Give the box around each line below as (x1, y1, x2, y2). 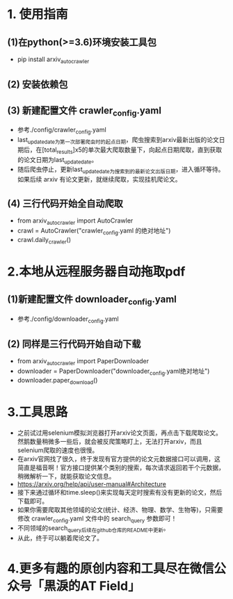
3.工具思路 (7, 404, 68, 420)
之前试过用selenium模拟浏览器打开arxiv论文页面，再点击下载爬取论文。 (17, 429, 223, 437)
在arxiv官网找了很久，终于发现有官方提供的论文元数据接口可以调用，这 (17, 454, 221, 463)
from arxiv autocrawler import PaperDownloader (17, 357, 150, 367)
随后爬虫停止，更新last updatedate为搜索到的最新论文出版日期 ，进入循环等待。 (17, 165, 225, 175)
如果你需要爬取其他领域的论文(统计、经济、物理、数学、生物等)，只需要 (17, 505, 224, 513)
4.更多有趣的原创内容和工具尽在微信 (7, 561, 214, 577)
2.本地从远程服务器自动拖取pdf (7, 264, 186, 279)
